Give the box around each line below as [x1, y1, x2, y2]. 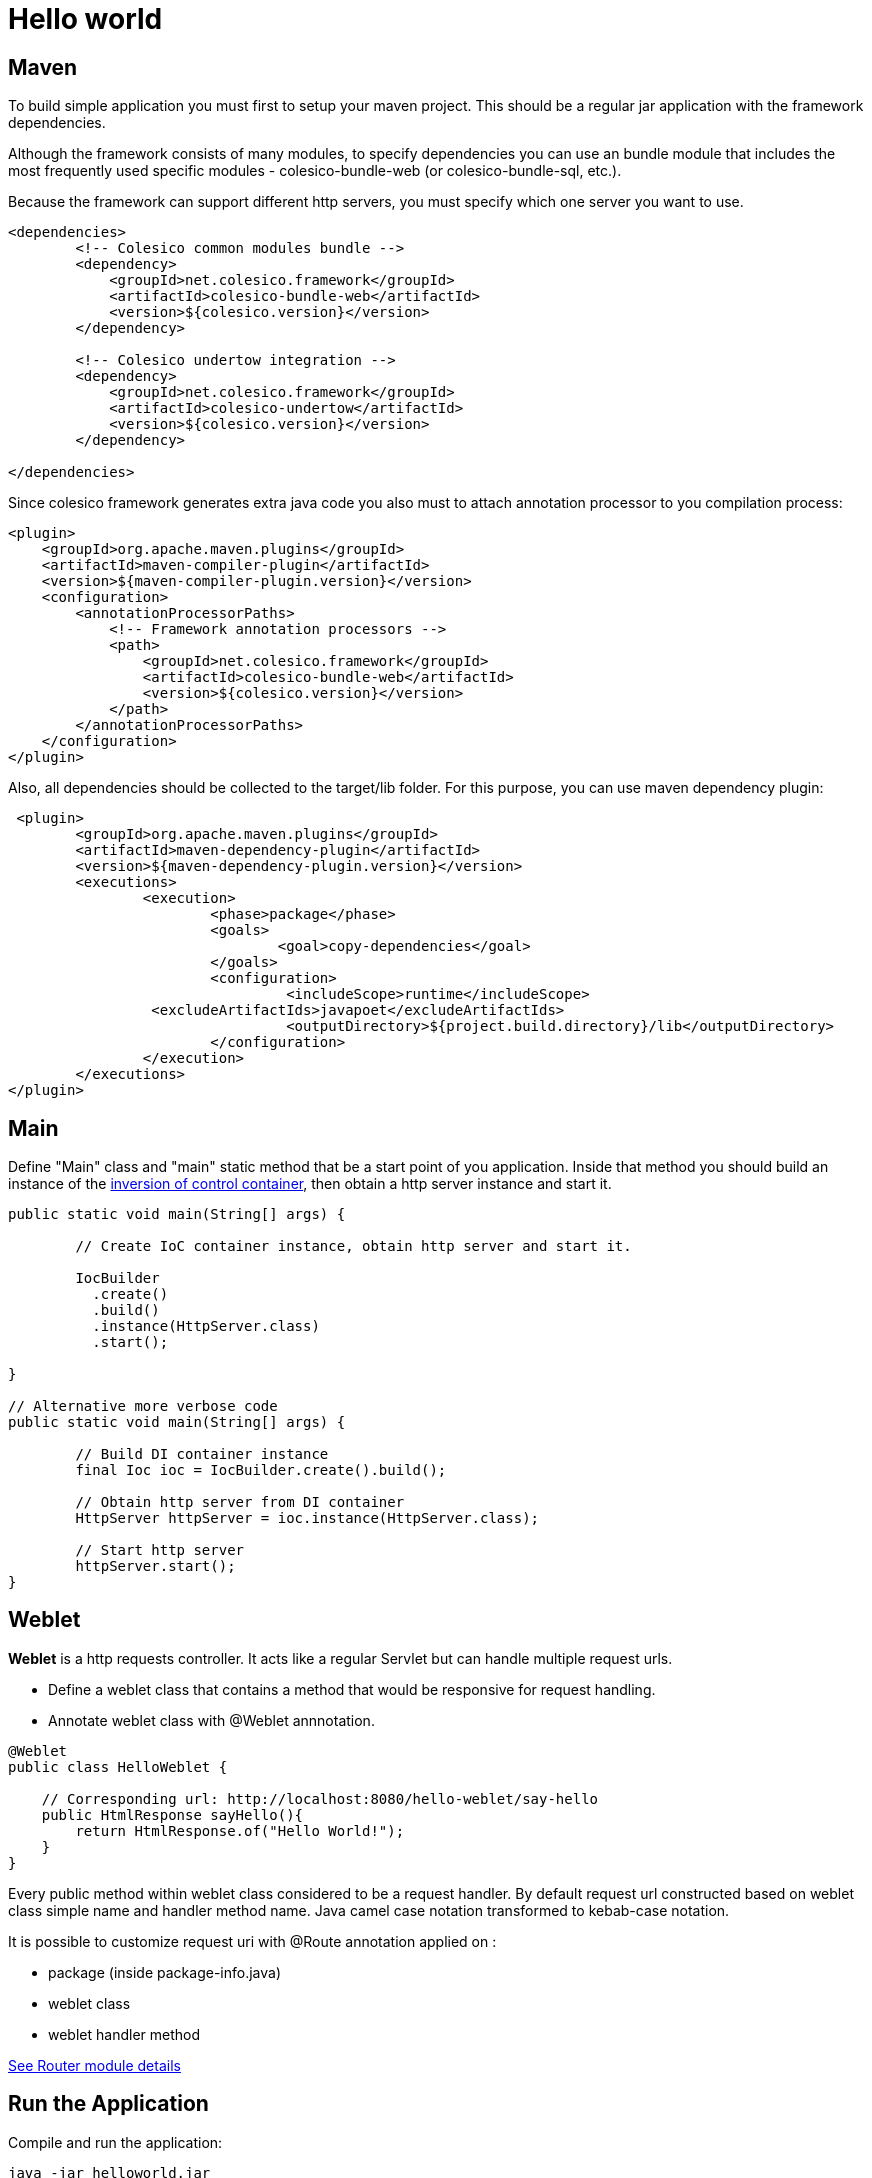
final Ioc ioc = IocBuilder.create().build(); [75, 1462, 447, 1479]
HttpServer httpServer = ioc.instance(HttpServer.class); [75, 1510, 540, 1527]
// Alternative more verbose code [8, 1398, 278, 1415]
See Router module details [8, 2056, 181, 2074]
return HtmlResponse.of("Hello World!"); [75, 1822, 405, 1839]
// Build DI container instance [75, 1446, 329, 1463]
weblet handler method [48, 2025, 201, 2043]
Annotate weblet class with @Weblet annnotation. [48, 1711, 375, 1729]
